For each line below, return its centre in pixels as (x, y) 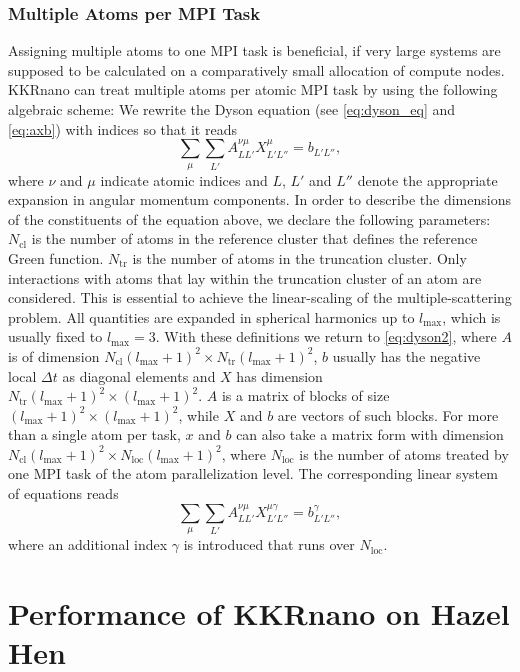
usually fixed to (55, 336)
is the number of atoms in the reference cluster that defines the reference (254, 238)
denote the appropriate (427, 179)
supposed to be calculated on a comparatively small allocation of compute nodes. (256, 69)
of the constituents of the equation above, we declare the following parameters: (249, 218)
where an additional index (88, 544)
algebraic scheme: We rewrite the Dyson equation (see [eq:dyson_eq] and (232, 109)
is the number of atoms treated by (404, 453)
